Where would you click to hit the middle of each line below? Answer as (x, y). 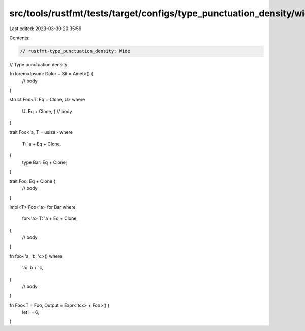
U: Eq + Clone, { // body (47, 111)
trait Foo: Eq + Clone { (33, 181)
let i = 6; (31, 312)
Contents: (20, 38)
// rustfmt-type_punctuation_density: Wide (75, 51)
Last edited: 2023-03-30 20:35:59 (45, 29)
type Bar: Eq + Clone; (44, 162)
